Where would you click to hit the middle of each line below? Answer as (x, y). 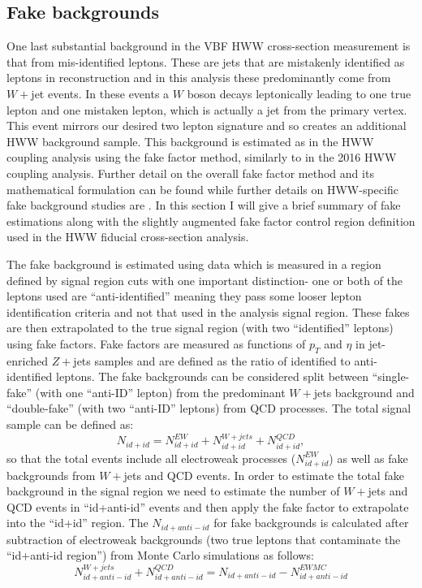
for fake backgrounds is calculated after (311, 523)
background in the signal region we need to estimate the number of (173, 491)
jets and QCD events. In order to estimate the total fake (264, 475)
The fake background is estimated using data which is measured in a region (194, 264)
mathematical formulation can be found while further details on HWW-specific (202, 189)
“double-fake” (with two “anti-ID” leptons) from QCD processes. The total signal (209, 408)
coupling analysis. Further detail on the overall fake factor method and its (190, 173)
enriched (27, 360)
